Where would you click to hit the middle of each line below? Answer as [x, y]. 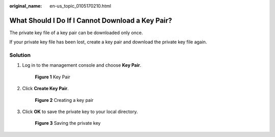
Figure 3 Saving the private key [68, 123]
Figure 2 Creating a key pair [64, 100]
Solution [20, 55]
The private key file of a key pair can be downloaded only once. [76, 33]
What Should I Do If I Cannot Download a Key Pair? [91, 20]
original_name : [26, 6]
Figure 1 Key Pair [53, 77]
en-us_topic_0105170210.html [80, 6]
